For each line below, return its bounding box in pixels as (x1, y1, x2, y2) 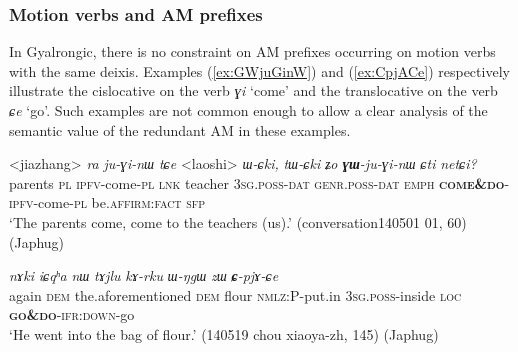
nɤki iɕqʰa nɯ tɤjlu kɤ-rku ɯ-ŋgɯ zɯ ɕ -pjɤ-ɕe (9, 265, 279, 286)
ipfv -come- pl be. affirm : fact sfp (9, 192, 206, 213)
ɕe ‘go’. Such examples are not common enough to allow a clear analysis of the (9, 100, 488, 120)
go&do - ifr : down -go (9, 304, 135, 325)
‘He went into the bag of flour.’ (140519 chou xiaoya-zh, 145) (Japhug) (9, 323, 439, 344)
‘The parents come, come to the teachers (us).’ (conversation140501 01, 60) (9, 211, 467, 232)
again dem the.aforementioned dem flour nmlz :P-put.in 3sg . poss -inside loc (9, 284, 462, 305)
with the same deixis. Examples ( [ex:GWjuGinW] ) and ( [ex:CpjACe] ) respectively (9, 60, 510, 81)
